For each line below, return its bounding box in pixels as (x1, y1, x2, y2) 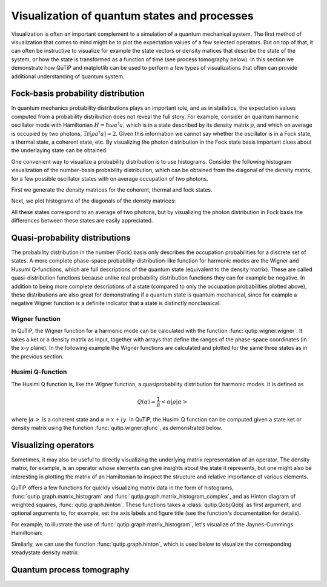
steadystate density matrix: (11, 549, 79, 556)
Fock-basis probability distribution (11, 89, 145, 99)
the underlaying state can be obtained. (11, 147, 108, 154)
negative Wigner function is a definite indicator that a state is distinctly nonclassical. (11, 300, 221, 307)
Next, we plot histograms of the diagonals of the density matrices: (11, 197, 176, 204)
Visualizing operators (11, 440, 94, 450)
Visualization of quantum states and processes (11, 9, 254, 22)
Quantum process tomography (11, 565, 130, 575)
